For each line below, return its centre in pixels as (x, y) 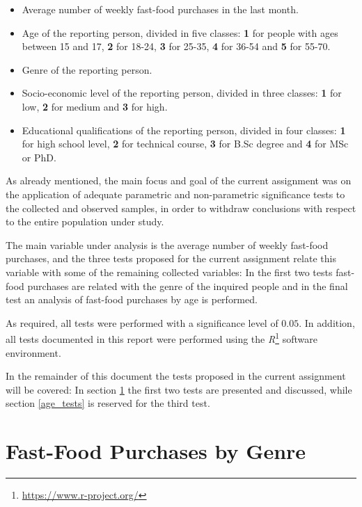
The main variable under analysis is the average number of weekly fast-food (167, 244)
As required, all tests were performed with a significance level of (142, 322)
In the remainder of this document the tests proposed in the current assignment (176, 376)
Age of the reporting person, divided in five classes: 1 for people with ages (180, 32)
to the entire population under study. (85, 222)
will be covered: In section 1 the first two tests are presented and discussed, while (179, 389)
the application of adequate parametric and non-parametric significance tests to (175, 194)
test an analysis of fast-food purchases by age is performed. (132, 299)
